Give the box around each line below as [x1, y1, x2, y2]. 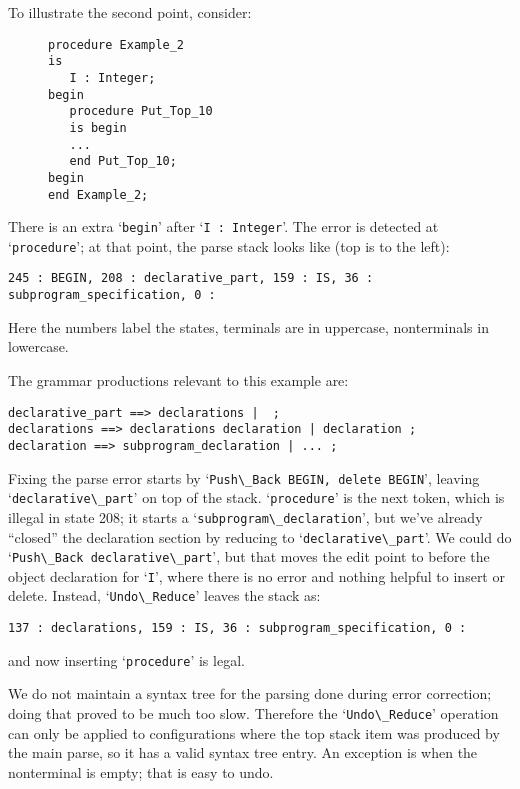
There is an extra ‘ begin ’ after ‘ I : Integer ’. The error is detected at [8, 216, 439, 237]
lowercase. [8, 336, 69, 357]
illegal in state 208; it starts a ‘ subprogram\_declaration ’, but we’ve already [8, 506, 483, 527]
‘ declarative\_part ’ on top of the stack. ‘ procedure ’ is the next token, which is [8, 487, 505, 508]
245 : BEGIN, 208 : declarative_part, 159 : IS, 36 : [8, 271, 374, 286]
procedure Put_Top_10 [69, 104, 213, 119]
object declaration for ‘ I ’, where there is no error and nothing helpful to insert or [8, 565, 505, 586]
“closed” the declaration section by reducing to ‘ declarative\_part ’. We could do [8, 526, 512, 547]
